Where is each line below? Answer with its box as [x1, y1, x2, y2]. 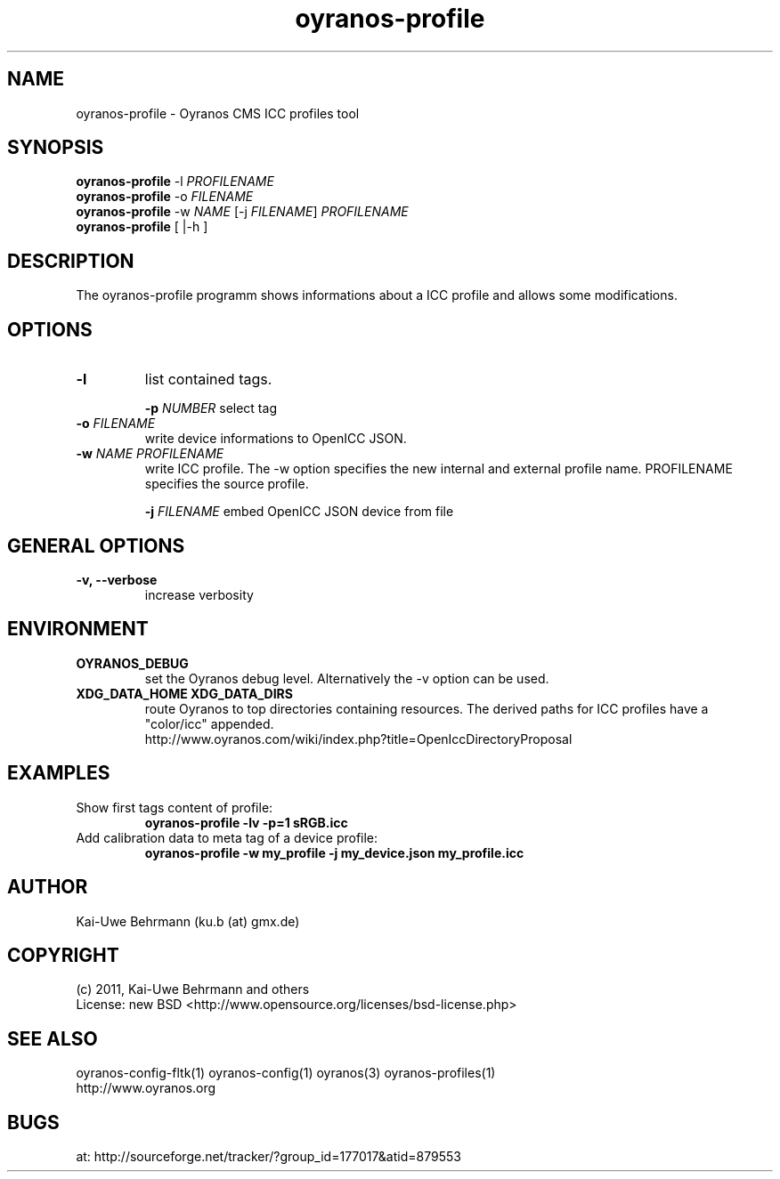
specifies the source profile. [144, 476, 309, 492]
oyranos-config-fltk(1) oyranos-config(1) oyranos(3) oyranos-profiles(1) [76, 1065, 496, 1081]
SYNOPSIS [7, 136, 104, 159]
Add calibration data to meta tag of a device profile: [76, 829, 378, 845]
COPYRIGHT [7, 943, 119, 966]
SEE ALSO [7, 1027, 98, 1050]
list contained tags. [144, 370, 272, 389]
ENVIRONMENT [7, 618, 149, 641]
